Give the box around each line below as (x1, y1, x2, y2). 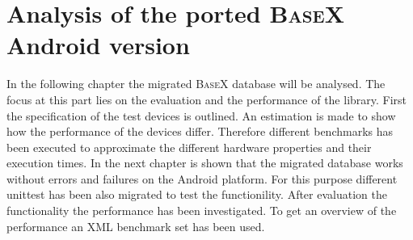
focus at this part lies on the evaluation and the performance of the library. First (6, 91, 407, 107)
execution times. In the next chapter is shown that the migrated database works (6, 154, 403, 171)
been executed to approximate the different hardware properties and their (6, 138, 372, 155)
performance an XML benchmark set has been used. (6, 217, 265, 234)
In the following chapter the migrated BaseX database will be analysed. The (6, 75, 386, 92)
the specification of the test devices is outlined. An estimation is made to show (6, 107, 396, 124)
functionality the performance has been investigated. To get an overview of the (6, 202, 397, 219)
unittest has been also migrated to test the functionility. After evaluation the (6, 186, 387, 203)
